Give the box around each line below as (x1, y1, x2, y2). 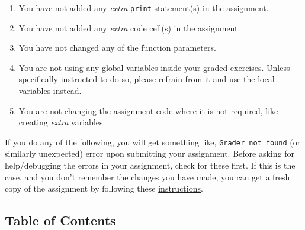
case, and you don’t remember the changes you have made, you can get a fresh (5, 170, 290, 183)
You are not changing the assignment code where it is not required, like (18, 104, 278, 116)
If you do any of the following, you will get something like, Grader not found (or (5, 135, 301, 148)
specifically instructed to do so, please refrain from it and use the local (18, 73, 275, 85)
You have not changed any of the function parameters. (18, 41, 216, 54)
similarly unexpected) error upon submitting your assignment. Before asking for (5, 147, 294, 160)
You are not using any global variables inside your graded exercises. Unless (18, 61, 290, 73)
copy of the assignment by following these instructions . (5, 182, 203, 195)
